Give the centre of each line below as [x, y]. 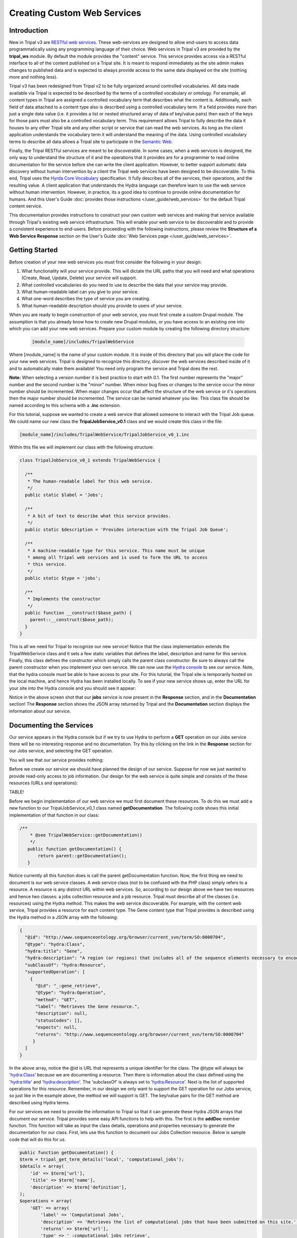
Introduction [29, 30]
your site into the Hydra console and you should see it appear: [73, 688]
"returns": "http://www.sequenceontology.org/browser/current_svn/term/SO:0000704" [140, 1034]
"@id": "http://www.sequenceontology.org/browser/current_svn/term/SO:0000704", [125, 937]
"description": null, [61, 1013]
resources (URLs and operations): [44, 783]
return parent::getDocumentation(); [82, 856]
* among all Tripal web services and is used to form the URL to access [118, 557]
